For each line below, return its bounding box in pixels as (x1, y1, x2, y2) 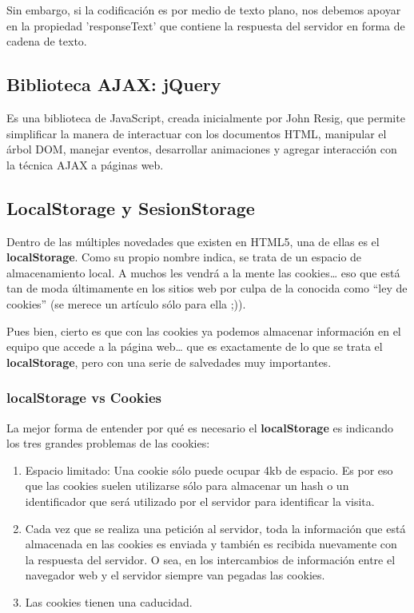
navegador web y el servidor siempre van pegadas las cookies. (25, 567, 325, 583)
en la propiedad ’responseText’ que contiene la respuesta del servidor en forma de (6, 17, 405, 34)
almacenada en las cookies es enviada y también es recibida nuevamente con (25, 535, 397, 552)
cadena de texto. (6, 33, 87, 50)
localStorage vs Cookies (6, 388, 161, 408)
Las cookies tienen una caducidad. (25, 593, 193, 610)
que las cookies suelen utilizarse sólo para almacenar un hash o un (25, 477, 349, 494)
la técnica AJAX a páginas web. (6, 156, 164, 173)
